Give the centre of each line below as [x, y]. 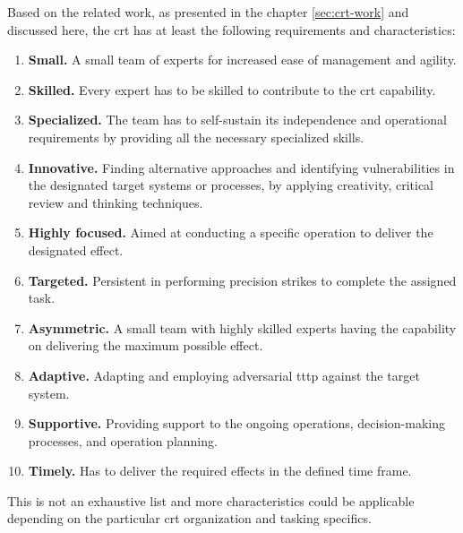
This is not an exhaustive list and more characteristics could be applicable [211, 500]
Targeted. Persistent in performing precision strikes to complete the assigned [242, 280]
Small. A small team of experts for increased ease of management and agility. [242, 60]
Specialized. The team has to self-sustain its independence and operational [237, 120]
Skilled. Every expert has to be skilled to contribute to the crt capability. [232, 89]
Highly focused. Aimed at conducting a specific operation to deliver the [231, 232]
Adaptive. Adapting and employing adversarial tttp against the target [224, 375]
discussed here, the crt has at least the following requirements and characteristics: [231, 29]
